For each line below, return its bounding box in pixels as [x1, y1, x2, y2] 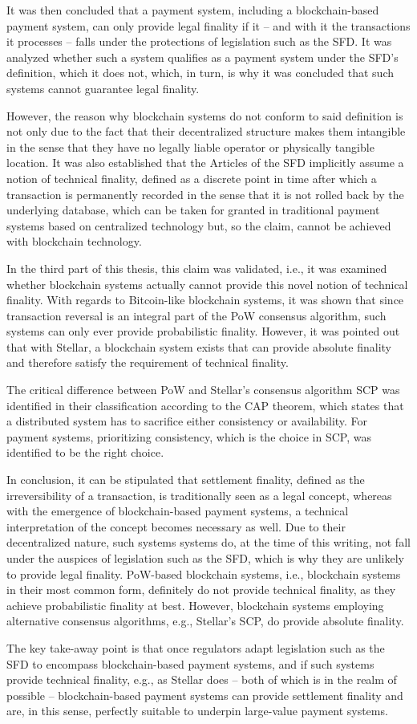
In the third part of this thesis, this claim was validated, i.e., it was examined [6, 259, 387, 276]
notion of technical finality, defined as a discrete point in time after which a [6, 169, 377, 186]
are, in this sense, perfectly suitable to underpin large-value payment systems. [6, 702, 388, 719]
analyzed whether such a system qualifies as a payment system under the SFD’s [6, 48, 399, 65]
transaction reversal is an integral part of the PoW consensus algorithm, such [6, 307, 387, 323]
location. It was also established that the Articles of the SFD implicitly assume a [6, 154, 404, 171]
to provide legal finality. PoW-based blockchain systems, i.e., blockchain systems [6, 565, 401, 582]
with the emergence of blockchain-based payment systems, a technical [6, 502, 349, 519]
